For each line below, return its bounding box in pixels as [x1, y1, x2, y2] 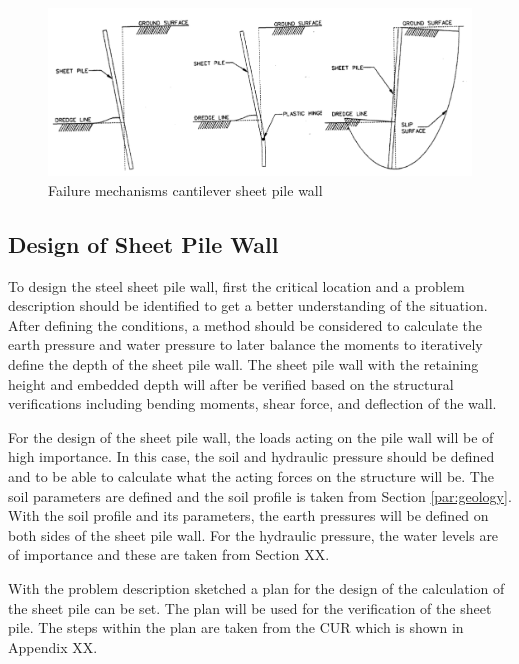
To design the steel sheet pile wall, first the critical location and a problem [8, 275, 465, 296]
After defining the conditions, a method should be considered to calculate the [8, 314, 482, 335]
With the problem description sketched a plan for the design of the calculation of [8, 577, 505, 598]
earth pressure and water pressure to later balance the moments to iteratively [8, 334, 483, 355]
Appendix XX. [8, 636, 98, 657]
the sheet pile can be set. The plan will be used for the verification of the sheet [8, 597, 492, 618]
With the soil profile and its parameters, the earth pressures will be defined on [8, 505, 489, 526]
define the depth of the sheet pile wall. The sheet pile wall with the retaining [8, 354, 479, 375]
